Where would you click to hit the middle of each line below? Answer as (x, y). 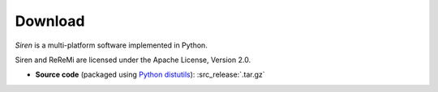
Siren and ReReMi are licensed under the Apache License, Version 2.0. (133, 60)
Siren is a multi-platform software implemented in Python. (112, 45)
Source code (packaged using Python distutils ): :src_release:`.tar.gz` (150, 75)
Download (50, 21)
